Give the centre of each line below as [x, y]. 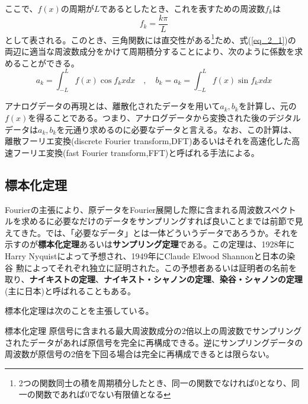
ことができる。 [50, 63]
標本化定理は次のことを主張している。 [79, 311]
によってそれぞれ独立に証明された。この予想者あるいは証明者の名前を [161, 267]
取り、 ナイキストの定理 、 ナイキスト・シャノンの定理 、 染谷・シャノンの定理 [154, 279]
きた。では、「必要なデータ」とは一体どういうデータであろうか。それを [159, 232]
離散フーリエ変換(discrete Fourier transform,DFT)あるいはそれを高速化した [148, 141]
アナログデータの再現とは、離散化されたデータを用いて [113, 106]
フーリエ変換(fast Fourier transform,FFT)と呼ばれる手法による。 [136, 152]
